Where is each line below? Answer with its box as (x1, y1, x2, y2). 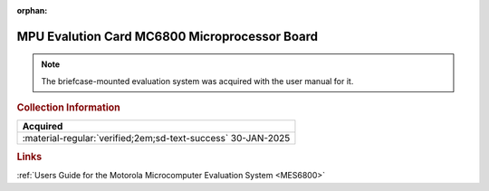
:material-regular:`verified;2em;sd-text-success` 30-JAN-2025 (22, 132, 291, 145)
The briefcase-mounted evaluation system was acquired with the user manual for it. (41, 75, 354, 86)
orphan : (16, 5, 48, 15)
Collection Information (16, 101, 121, 114)
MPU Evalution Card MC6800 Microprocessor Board (16, 28, 319, 44)
